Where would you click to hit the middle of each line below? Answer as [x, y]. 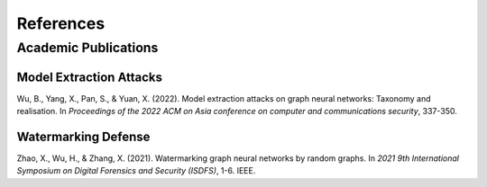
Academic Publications [87, 48]
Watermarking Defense [83, 136]
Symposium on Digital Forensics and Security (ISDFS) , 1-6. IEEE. [136, 171]
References [61, 23]
